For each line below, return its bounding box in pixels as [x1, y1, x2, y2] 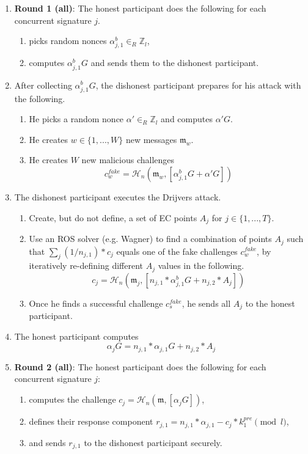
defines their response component [29, 415, 153, 428]
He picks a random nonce [29, 112, 124, 125]
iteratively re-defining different [29, 259, 144, 272]
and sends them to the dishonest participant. [90, 56, 259, 69]
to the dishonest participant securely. [84, 436, 222, 449]
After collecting [14, 78, 72, 91]
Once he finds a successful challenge [29, 296, 163, 309]
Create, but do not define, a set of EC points [29, 211, 197, 224]
